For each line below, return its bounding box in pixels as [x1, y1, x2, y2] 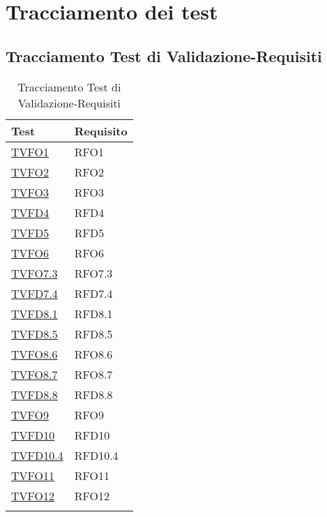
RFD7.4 [74, 285, 113, 301]
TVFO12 [11, 487, 55, 504]
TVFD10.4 [11, 447, 63, 463]
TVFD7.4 [11, 285, 58, 301]
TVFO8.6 [11, 345, 58, 362]
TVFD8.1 [11, 305, 58, 322]
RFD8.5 [74, 325, 113, 342]
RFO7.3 [74, 264, 113, 281]
